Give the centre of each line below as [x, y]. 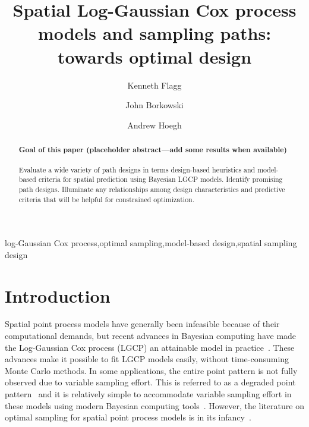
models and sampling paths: [154, 33]
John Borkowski [154, 105]
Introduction [58, 295]
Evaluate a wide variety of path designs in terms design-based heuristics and [137, 169]
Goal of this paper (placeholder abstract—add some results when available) [153, 150]
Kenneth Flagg [154, 85]
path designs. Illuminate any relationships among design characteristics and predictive [152, 189]
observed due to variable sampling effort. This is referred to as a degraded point [150, 382]
